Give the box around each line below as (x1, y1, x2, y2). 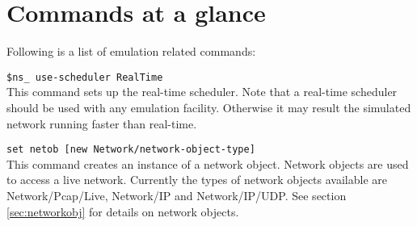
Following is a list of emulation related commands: (6, 43, 256, 60)
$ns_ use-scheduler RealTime (6, 71, 163, 83)
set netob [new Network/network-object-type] (6, 144, 255, 156)
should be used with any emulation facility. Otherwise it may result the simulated (6, 98, 411, 115)
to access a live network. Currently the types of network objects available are (6, 171, 388, 188)
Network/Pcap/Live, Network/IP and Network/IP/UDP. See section (6, 187, 347, 203)
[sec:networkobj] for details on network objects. (6, 203, 239, 220)
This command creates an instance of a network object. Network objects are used (6, 155, 409, 172)
